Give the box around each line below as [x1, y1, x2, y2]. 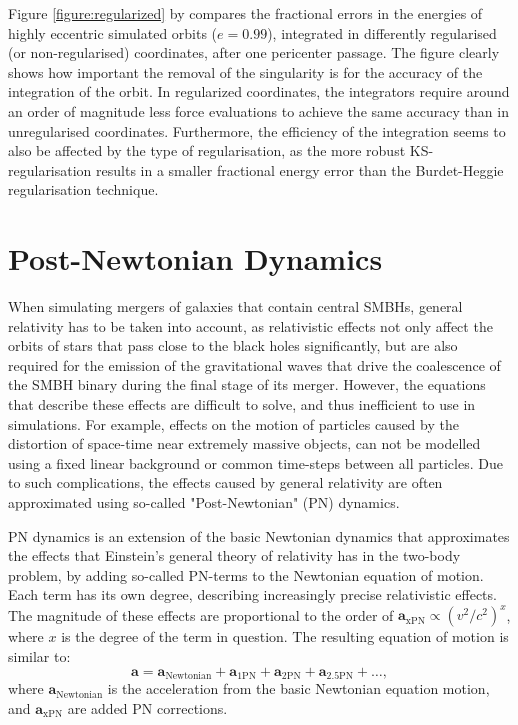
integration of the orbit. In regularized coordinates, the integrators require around [8, 81, 510, 102]
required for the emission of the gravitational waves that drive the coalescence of [8, 354, 501, 375]
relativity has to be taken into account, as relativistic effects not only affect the [8, 315, 493, 336]
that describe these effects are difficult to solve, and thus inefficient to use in [8, 394, 476, 415]
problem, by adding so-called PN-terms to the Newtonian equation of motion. [8, 564, 484, 585]
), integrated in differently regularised [267, 22, 497, 43]
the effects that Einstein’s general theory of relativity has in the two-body [8, 545, 461, 566]
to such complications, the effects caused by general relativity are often [8, 472, 443, 493]
